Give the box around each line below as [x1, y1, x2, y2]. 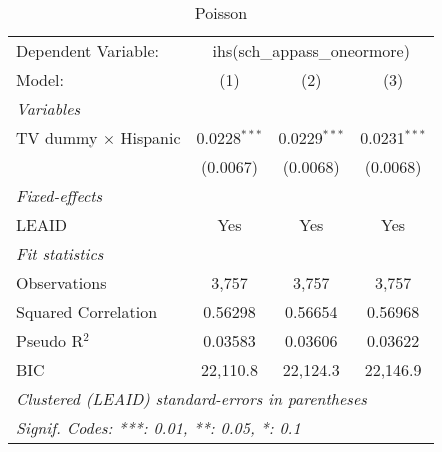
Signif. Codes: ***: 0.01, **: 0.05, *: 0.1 [16, 416, 301, 439]
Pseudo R [16, 329, 84, 352]
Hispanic [120, 126, 181, 149]
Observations [16, 271, 107, 294]
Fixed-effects [16, 184, 103, 207]
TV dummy [16, 126, 98, 149]
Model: [16, 68, 65, 91]
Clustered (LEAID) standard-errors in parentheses [16, 387, 367, 410]
